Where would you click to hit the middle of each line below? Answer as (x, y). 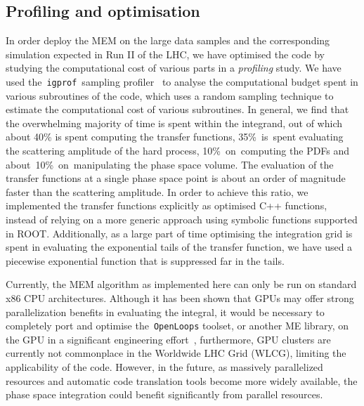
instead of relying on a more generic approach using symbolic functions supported (182, 219)
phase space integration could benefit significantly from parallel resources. (164, 394)
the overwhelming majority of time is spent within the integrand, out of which (174, 123)
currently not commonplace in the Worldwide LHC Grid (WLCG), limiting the (176, 353)
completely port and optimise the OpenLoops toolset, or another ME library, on (177, 326)
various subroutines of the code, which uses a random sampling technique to (170, 95)
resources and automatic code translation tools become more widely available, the (182, 380)
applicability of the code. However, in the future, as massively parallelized (164, 366)
